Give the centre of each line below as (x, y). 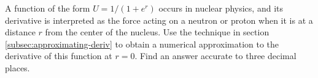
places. (17, 67)
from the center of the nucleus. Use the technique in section (157, 32)
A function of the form (48, 8)
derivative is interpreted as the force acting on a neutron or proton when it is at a (159, 20)
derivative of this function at (59, 56)
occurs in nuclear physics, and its (221, 8)
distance (20, 32)
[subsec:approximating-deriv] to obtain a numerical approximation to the (142, 44)
